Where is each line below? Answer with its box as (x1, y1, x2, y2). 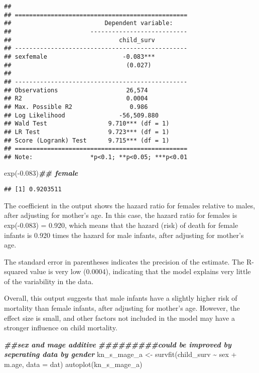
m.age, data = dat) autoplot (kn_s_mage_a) (4, 359, 143, 369)
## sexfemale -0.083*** (4, 53, 155, 60)
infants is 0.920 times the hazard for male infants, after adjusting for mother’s (4, 229, 244, 240)
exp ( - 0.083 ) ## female (4, 168, 78, 178)
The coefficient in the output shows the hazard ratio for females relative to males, (4, 200, 255, 210)
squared (4, 266, 28, 277)
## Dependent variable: (4, 20, 173, 27)
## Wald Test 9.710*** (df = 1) (4, 120, 170, 128)
